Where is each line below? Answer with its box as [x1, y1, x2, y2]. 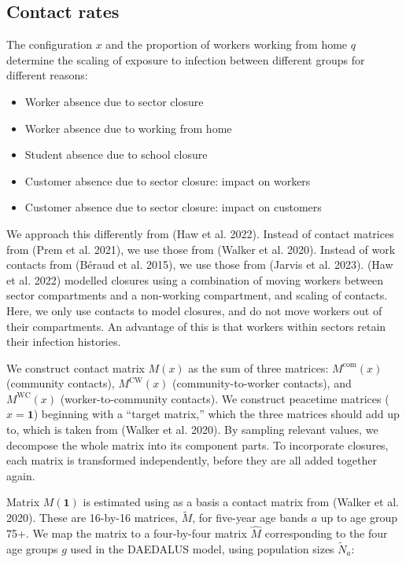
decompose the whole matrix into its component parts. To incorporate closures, [6, 436, 389, 453]
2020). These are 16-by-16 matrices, [6, 509, 178, 526]
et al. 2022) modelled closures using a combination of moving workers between [6, 271, 384, 288]
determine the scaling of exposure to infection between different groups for [6, 51, 365, 68]
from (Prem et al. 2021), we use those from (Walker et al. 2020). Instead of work [6, 241, 396, 257]
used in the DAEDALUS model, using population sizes [70, 540, 334, 556]
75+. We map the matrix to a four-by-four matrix [6, 525, 247, 542]
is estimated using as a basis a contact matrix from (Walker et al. [83, 494, 399, 510]
